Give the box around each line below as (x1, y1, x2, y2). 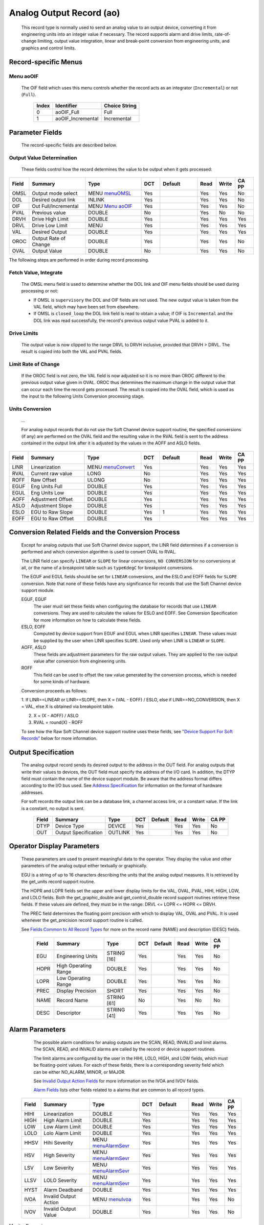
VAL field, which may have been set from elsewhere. (33, 304, 139, 310)
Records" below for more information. (21, 735, 97, 741)
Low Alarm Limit (44, 1123, 81, 1130)
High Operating (56, 962, 92, 969)
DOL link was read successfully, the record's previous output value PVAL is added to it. (33, 318, 209, 323)
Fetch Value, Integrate (9, 269, 63, 276)
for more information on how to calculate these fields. (33, 617, 142, 623)
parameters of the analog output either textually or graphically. (21, 863, 148, 869)
